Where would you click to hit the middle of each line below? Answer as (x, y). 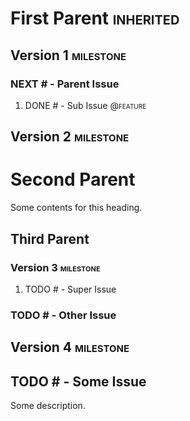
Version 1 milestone (68, 55)
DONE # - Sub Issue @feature (85, 105)
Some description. (48, 406)
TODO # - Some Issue (78, 381)
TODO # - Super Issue (70, 289)
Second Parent (73, 179)
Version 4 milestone (70, 347)
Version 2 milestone (70, 137)
